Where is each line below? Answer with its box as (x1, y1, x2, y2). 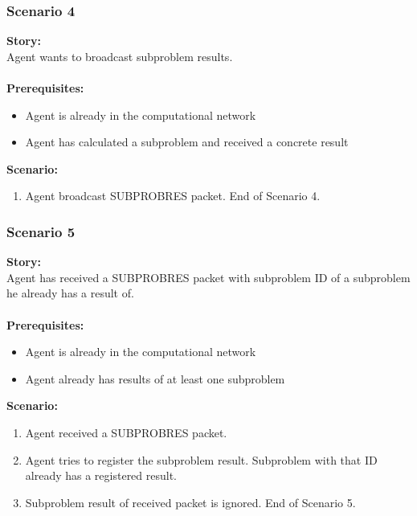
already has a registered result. (25, 467, 178, 484)
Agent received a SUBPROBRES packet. (25, 424, 227, 440)
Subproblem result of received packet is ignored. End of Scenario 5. (25, 493, 356, 510)
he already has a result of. (6, 285, 134, 301)
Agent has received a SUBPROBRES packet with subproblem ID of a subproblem (6, 268, 411, 285)
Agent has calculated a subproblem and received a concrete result (25, 133, 349, 150)
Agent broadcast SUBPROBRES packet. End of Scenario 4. (25, 187, 321, 204)
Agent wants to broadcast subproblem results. (6, 47, 233, 64)
